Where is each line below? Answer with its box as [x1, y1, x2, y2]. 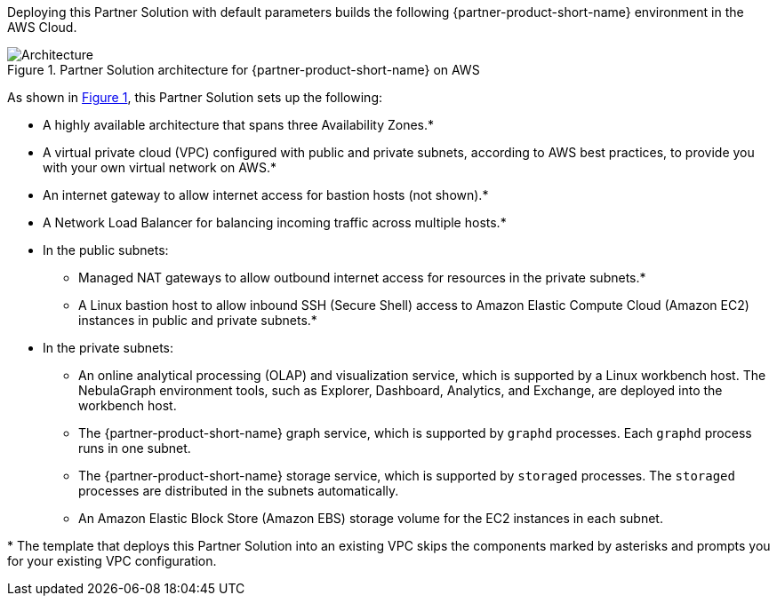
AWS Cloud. [7, 20, 77, 35]
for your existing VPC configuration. [7, 553, 217, 568]
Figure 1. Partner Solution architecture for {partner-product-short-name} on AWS [7, 62, 480, 77]
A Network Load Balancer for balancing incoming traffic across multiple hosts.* [43, 215, 507, 230]
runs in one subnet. [78, 440, 191, 456]
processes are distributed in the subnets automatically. [78, 483, 399, 498]
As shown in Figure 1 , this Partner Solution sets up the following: [7, 90, 382, 105]
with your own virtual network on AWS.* [43, 160, 276, 175]
